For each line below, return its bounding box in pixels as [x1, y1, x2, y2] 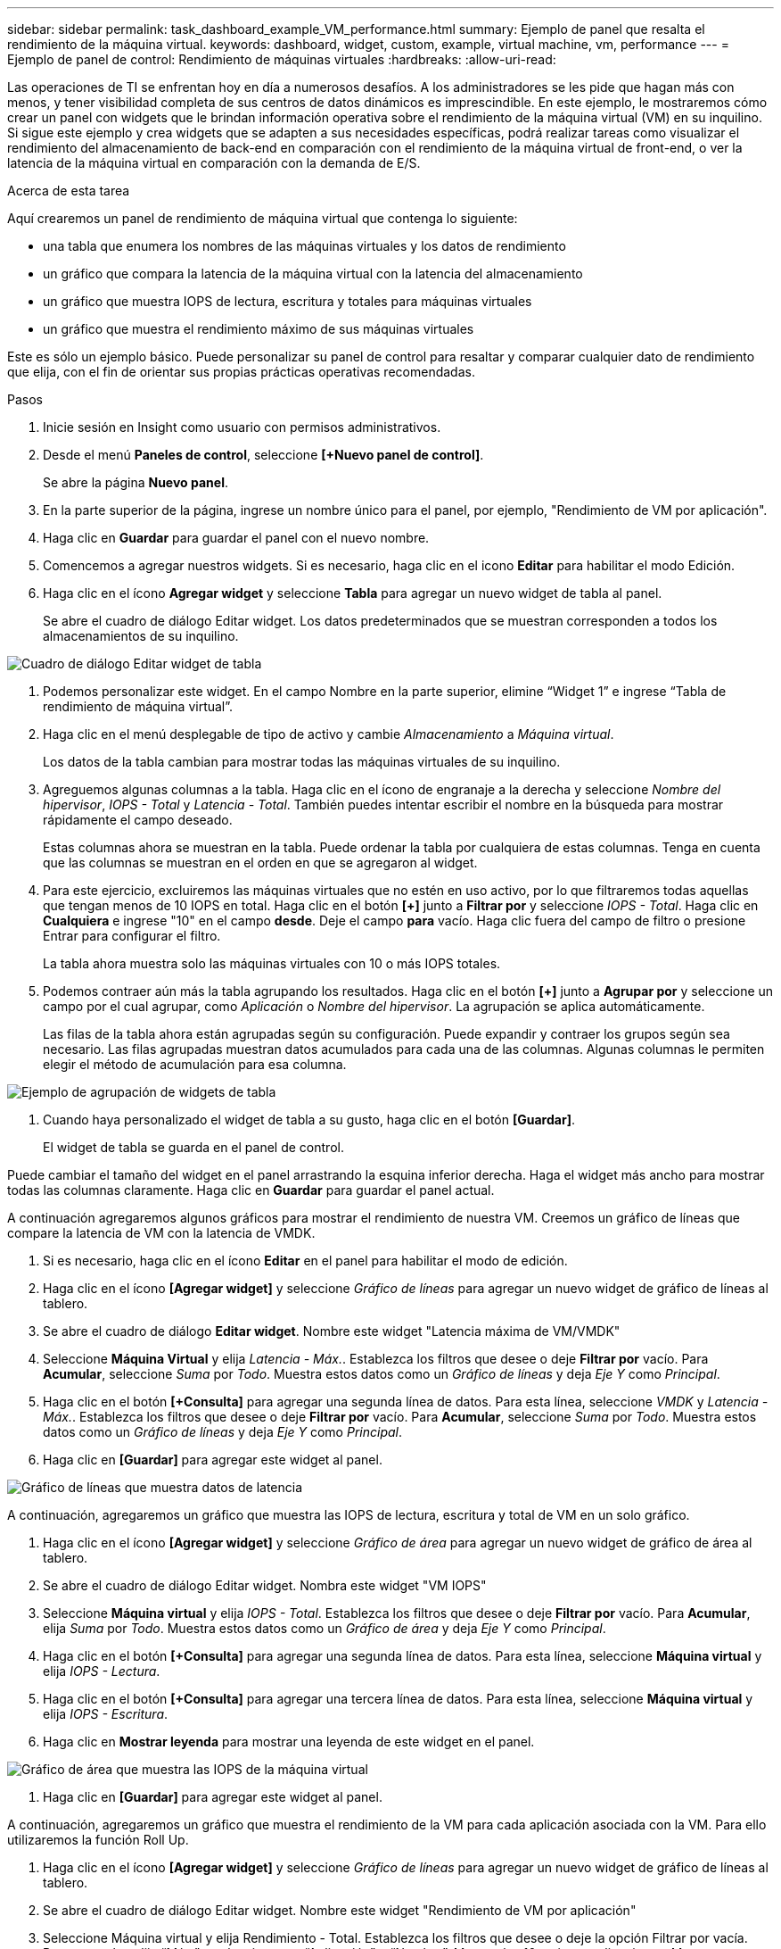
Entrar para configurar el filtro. [43, 928, 221, 943]
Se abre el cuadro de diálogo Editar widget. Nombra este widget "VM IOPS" [43, 1578, 487, 1593]
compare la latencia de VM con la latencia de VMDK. [7, 1225, 316, 1240]
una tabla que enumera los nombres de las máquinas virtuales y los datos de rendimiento [43, 238, 566, 253]
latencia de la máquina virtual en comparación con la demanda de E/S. [7, 155, 421, 170]
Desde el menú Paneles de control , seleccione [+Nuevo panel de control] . [43, 447, 484, 462]
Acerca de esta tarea [7, 183, 130, 198]
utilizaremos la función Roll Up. [7, 1832, 189, 1847]
